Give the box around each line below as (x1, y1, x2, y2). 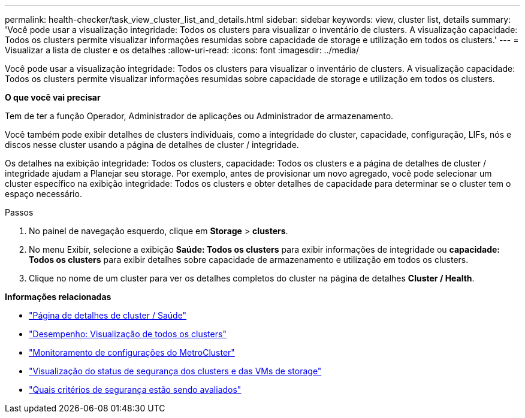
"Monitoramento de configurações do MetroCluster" (29, 347, 235, 358)
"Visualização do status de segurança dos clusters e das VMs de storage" (29, 366, 322, 376)
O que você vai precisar (5, 92, 101, 102)
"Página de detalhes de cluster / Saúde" (29, 310, 187, 320)
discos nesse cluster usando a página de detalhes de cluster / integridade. (5, 140, 299, 150)
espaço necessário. (5, 189, 82, 199)
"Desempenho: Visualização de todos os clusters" (29, 329, 227, 339)
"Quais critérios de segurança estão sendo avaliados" (29, 384, 242, 395)
